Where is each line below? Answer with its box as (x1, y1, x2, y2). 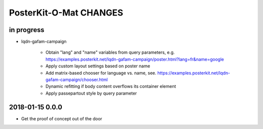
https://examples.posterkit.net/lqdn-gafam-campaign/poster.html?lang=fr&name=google (45, 56, 224, 62)
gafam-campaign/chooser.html (45, 77, 108, 82)
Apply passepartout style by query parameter (45, 90, 137, 96)
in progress (9, 26, 45, 34)
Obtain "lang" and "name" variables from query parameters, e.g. (45, 49, 175, 55)
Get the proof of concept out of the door (21, 115, 102, 121)
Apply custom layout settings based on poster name (45, 63, 150, 69)
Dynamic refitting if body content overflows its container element (45, 83, 176, 89)
